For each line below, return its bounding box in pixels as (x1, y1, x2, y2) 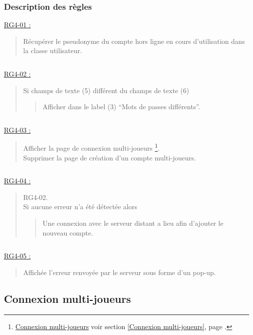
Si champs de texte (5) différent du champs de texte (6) (23, 85, 189, 95)
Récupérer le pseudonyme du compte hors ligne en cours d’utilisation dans (23, 36, 245, 46)
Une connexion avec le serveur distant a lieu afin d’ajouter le (42, 218, 223, 228)
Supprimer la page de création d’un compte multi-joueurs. (23, 152, 196, 162)
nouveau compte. (42, 227, 93, 237)
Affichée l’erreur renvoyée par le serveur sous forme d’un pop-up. (23, 267, 216, 277)
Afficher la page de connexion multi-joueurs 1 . (23, 141, 160, 153)
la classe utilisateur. (23, 45, 82, 56)
